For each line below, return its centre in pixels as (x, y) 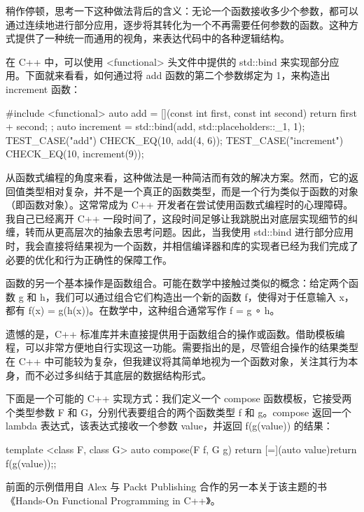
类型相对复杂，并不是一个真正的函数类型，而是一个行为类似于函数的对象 (191, 191)
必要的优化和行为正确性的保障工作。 (89, 259)
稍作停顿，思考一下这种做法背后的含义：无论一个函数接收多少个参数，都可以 (182, 10)
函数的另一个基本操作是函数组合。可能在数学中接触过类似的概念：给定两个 (177, 283)
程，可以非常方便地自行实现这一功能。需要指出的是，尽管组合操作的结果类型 (182, 347)
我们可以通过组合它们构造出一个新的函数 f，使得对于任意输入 (195, 296)
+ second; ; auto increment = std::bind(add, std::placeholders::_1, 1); (155, 126)
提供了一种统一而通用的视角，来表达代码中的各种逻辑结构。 (152, 38)
